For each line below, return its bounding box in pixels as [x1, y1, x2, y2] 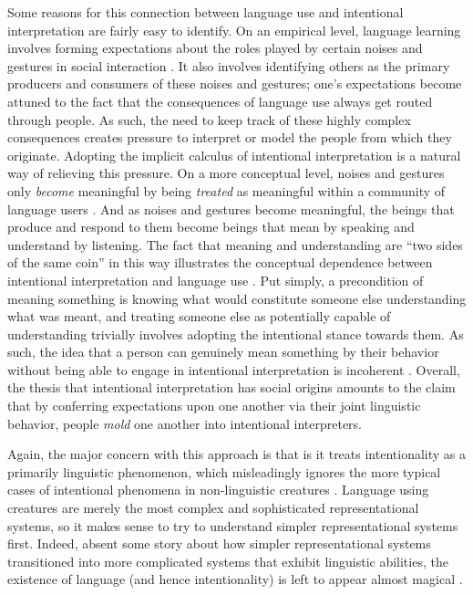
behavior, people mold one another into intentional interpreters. [7, 413, 363, 433]
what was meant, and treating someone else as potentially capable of [7, 307, 391, 326]
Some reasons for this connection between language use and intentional [7, 3, 404, 21]
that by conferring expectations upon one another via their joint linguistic [7, 396, 421, 415]
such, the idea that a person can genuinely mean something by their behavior [7, 342, 439, 361]
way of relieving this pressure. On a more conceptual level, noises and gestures [7, 163, 445, 183]
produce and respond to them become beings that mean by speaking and [7, 217, 415, 236]
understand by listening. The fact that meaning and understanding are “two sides [7, 235, 463, 254]
